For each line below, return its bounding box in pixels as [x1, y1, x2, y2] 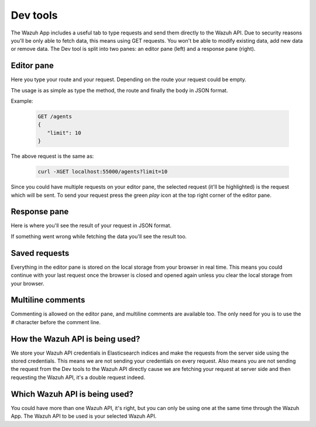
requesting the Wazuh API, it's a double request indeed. [11, 374, 146, 381]
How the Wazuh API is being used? [11, 334, 140, 344]
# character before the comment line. [11, 318, 101, 325]
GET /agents [37, 113, 73, 120]
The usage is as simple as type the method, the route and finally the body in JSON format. [11, 86, 228, 93]
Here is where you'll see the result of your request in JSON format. [11, 222, 172, 229]
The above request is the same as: [11, 152, 94, 160]
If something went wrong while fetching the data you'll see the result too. [11, 232, 187, 239]
